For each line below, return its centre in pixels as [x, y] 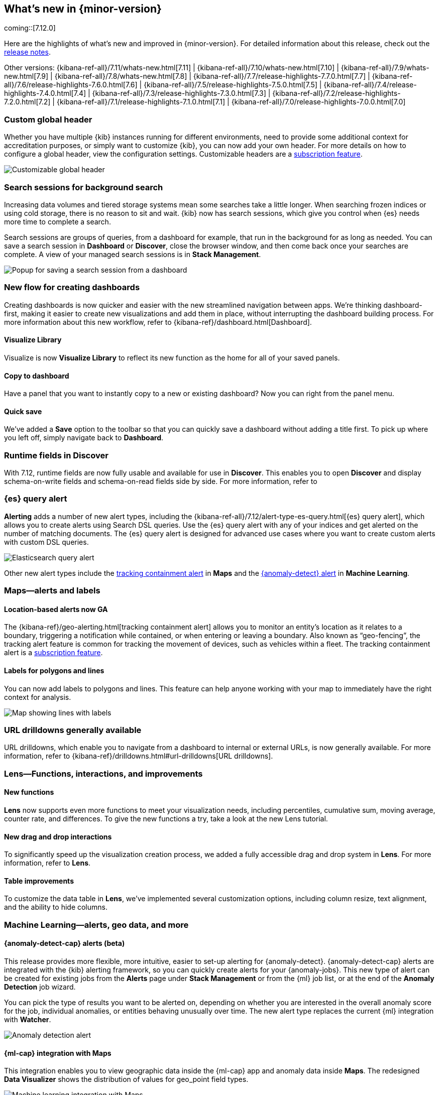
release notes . [27, 52]
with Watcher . [28, 1020]
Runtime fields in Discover [56, 455]
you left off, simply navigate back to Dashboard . [84, 438]
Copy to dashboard [37, 376]
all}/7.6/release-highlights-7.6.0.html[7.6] [71, 85]
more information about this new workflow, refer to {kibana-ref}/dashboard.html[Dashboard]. [158, 322]
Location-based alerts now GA [56, 609]
